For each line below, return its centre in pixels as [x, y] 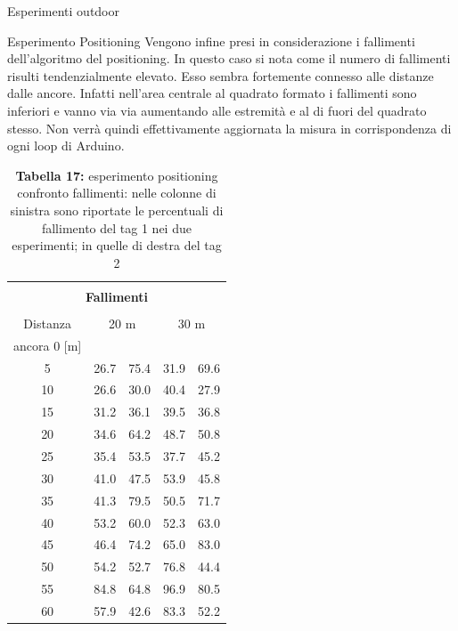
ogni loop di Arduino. [66, 146]
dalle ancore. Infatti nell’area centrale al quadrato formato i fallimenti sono [212, 93]
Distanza [47, 323]
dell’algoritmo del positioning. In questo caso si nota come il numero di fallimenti [229, 58]
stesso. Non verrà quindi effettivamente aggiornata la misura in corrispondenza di [229, 128]
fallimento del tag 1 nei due [116, 227]
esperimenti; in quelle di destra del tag [117, 245]
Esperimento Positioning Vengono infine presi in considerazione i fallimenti [211, 40]
